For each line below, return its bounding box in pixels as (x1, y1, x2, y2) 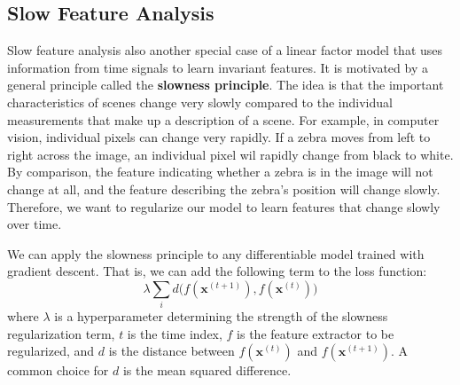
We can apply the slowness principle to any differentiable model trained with (7, 244, 425, 263)
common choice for (7, 361, 109, 380)
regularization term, (7, 324, 115, 342)
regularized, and (7, 342, 95, 360)
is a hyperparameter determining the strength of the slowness (54, 307, 388, 326)
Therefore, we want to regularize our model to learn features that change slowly (7, 197, 441, 216)
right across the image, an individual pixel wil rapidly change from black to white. (7, 145, 454, 163)
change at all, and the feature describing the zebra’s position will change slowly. (7, 179, 441, 198)
